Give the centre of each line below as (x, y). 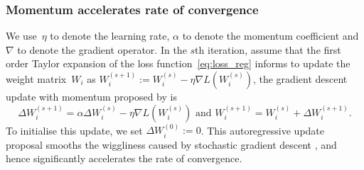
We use (21, 36)
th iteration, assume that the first (268, 49)
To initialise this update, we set (74, 130)
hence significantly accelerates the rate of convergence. (124, 158)
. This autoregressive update (263, 130)
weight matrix (36, 79)
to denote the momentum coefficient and (271, 36)
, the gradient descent (300, 79)
